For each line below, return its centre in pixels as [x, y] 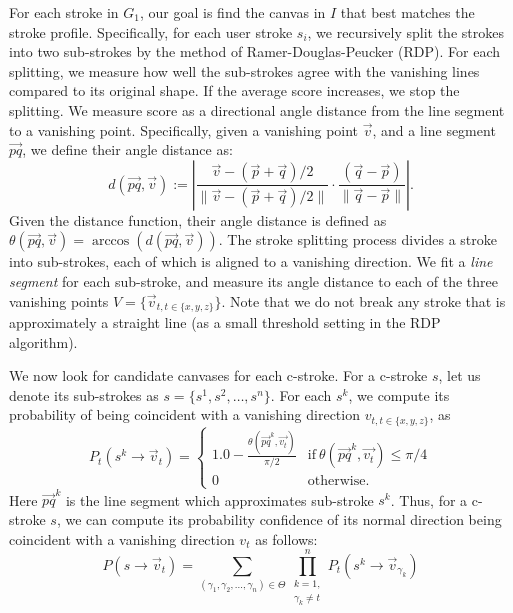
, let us [459, 375]
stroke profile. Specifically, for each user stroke [151, 31]
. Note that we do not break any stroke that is [363, 300]
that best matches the [407, 12]
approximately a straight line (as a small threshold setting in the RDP [225, 321]
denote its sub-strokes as [84, 394]
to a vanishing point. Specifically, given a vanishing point [184, 129]
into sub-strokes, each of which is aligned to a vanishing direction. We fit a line [251, 261]
